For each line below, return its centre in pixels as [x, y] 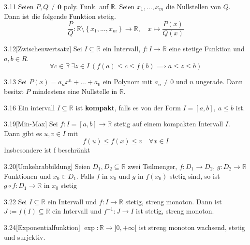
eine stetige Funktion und [207, 49]
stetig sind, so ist [195, 176]
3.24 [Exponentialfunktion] [42, 227]
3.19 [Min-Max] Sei [31, 124]
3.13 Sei [15, 82]
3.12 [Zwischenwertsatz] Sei [43, 49]
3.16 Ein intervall [29, 107]
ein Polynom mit [127, 82]
